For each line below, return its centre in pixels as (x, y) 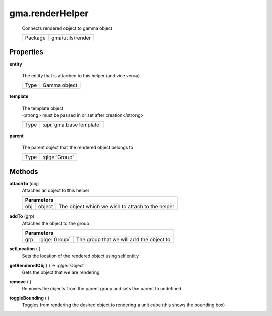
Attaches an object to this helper (56, 191)
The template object (43, 108)
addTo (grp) (22, 216)
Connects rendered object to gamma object (67, 28)
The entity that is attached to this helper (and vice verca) (81, 75)
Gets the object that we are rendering (61, 272)
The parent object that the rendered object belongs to (78, 147)
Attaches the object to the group (55, 223)
